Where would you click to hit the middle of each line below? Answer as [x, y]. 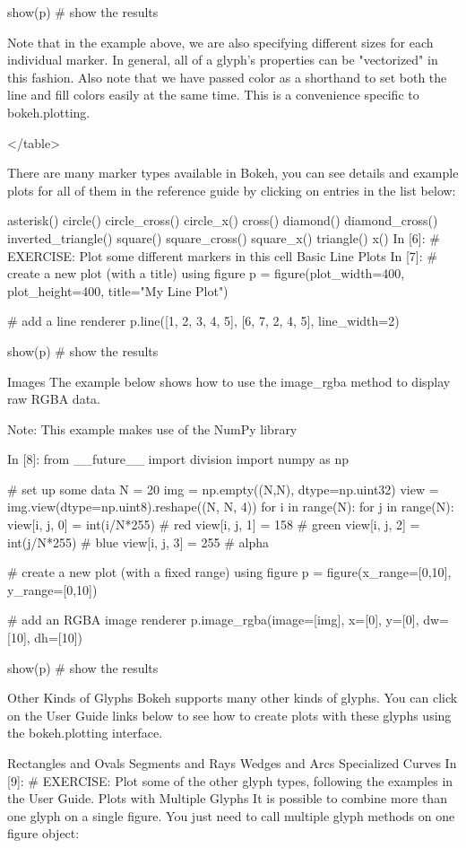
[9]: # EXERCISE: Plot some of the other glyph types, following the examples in [230, 780]
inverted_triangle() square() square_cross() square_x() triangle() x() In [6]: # [224, 237]
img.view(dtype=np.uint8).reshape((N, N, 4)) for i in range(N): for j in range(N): [231, 507]
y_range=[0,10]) [52, 589]
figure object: [43, 833]
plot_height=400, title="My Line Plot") [118, 290]
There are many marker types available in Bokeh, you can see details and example [233, 173]
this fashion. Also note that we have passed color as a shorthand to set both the [227, 77]
